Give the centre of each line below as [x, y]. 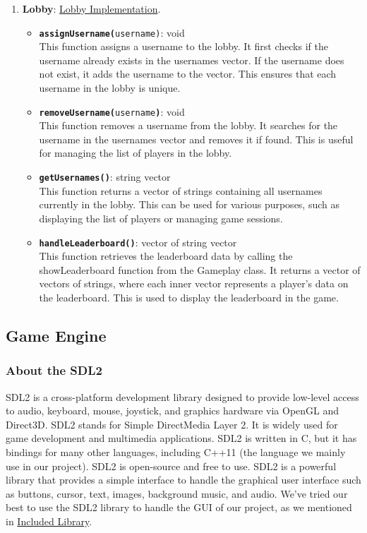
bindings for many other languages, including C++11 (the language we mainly [176, 451]
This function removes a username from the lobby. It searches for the [188, 125]
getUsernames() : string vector [105, 177]
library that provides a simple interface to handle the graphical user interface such [183, 480]
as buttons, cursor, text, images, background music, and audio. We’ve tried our [177, 493]
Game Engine [56, 335]
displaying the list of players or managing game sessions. [161, 218]
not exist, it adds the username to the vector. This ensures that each [188, 74]
